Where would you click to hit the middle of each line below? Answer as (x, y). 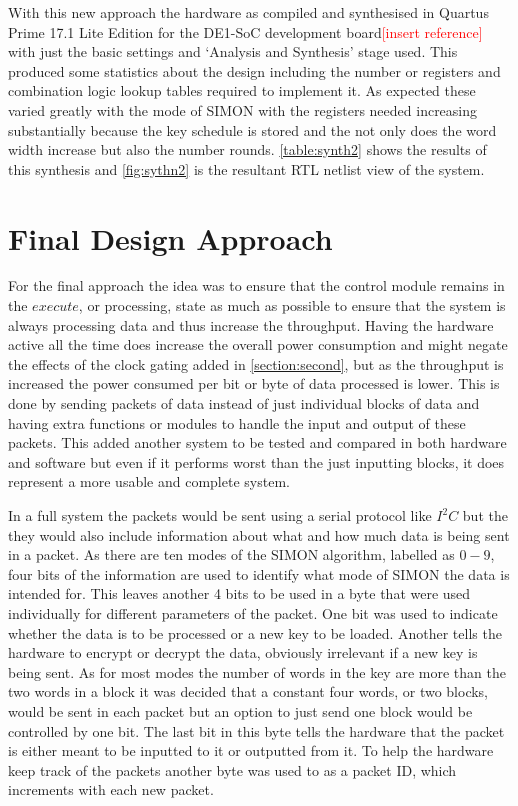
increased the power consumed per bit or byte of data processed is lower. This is (254, 383)
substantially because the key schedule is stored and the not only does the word (252, 129)
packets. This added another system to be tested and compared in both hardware (257, 442)
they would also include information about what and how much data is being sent (259, 534)
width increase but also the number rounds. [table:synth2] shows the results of (247, 149)
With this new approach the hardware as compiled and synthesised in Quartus (248, 12)
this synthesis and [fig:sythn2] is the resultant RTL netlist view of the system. (246, 168)
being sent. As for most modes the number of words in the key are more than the (257, 671)
